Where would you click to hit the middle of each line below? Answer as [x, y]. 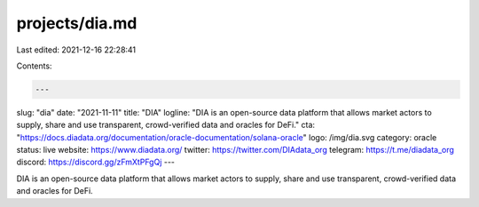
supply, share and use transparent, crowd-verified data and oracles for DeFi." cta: [165, 125]
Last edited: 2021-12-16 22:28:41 [76, 50]
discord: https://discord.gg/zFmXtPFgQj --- [96, 162]
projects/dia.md [77, 23]
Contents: [34, 66]
